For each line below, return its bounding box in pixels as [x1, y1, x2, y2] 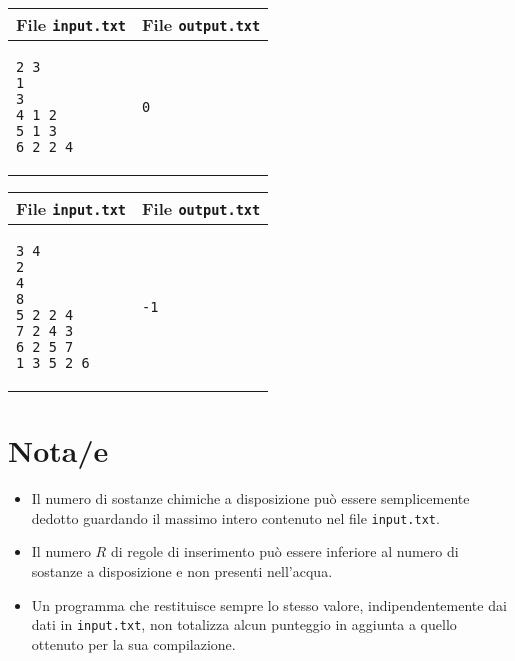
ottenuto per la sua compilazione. [31, 633, 236, 654]
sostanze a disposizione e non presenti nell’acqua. [31, 560, 333, 581]
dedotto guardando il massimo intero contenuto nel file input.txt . [31, 507, 440, 528]
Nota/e [8, 430, 109, 471]
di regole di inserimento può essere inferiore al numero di [110, 541, 459, 562]
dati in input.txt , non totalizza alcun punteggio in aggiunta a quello [31, 614, 457, 635]
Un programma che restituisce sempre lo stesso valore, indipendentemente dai [31, 594, 507, 615]
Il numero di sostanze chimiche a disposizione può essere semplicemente [31, 488, 470, 509]
